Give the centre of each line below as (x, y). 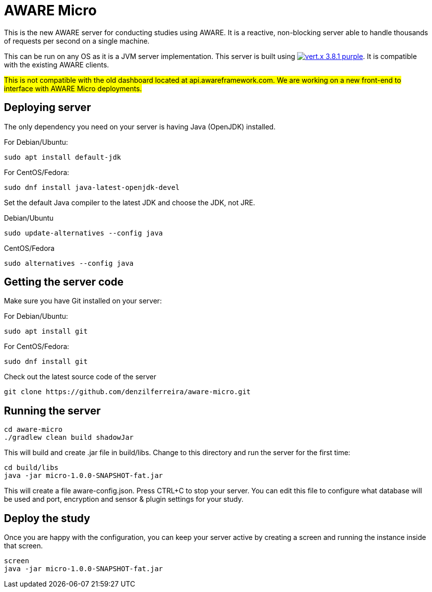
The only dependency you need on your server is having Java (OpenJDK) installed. (140, 126)
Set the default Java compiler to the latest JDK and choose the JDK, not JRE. (130, 202)
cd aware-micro (33, 430)
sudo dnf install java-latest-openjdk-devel (92, 187)
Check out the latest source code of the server (80, 377)
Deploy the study (47, 518)
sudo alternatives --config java (69, 263)
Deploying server (48, 108)
